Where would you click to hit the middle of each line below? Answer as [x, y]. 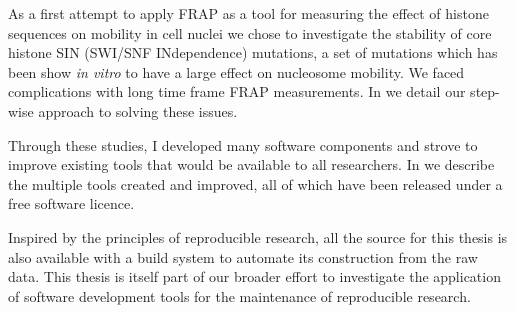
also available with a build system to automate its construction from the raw [243, 256]
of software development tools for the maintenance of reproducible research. [239, 295]
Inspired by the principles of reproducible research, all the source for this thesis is [258, 236]
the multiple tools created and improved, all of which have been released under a [255, 183]
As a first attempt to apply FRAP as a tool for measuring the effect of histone [248, 13]
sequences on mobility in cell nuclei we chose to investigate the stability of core [250, 32]
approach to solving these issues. [138, 110]
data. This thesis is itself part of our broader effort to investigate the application [254, 276]
